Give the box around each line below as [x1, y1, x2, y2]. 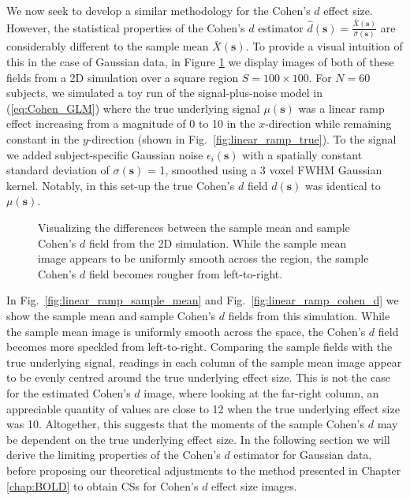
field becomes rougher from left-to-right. [88, 265, 283, 282]
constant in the [6, 131, 80, 147]
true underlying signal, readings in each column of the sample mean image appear [6, 353, 402, 370]
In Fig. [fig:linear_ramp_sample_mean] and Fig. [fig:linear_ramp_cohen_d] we [6, 292, 399, 308]
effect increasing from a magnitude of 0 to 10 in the [6, 115, 255, 132]
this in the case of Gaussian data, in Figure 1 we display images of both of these [6, 54, 394, 70]
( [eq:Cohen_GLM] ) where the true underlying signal [6, 99, 260, 116]
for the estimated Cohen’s [6, 384, 131, 401]
